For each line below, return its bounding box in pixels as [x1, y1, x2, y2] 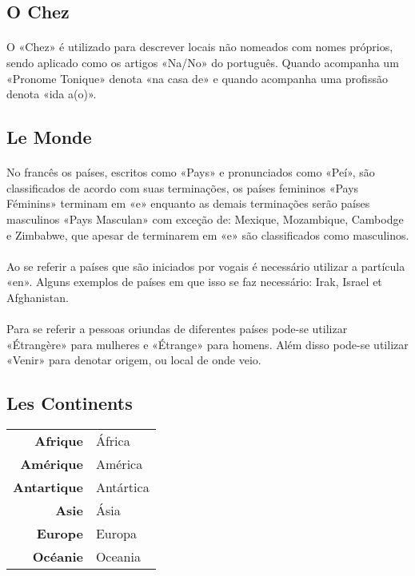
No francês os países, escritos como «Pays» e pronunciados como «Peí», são [6, 164, 375, 181]
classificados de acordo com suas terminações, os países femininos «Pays [6, 179, 359, 196]
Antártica [95, 478, 150, 497]
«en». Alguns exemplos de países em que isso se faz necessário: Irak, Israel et [6, 273, 382, 290]
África [95, 431, 130, 451]
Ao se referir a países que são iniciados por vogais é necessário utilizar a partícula [6, 257, 405, 274]
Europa [95, 524, 137, 543]
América [95, 455, 143, 474]
